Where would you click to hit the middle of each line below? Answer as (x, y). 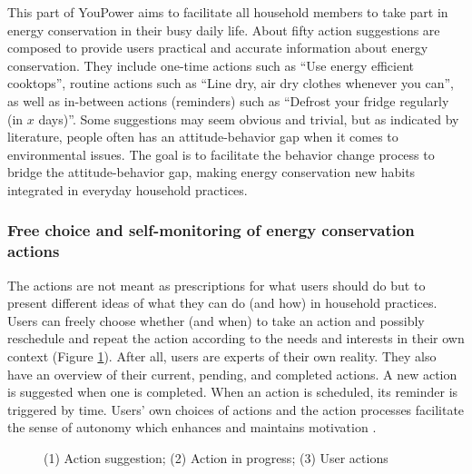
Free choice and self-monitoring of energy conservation (211, 230)
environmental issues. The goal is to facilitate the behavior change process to (221, 154)
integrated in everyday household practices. (128, 189)
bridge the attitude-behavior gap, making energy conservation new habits (211, 172)
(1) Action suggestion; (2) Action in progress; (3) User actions (216, 458)
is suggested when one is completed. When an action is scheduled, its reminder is (233, 392)
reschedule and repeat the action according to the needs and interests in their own (236, 338)
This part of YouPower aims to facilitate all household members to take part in (228, 12)
